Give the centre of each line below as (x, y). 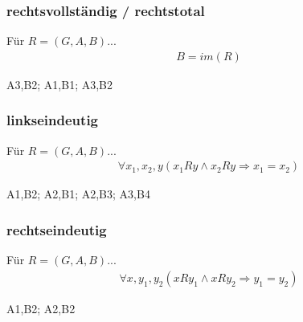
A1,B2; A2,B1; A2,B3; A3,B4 (78, 194)
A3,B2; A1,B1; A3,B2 (60, 84)
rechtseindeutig (57, 229)
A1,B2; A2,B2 (41, 308)
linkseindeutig (53, 120)
